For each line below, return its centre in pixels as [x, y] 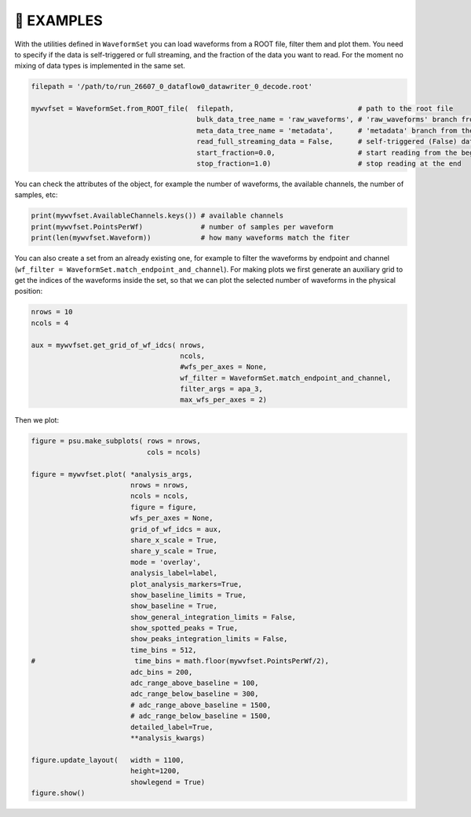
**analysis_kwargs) [168, 738]
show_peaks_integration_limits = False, [209, 639]
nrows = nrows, [159, 485]
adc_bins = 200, [161, 672]
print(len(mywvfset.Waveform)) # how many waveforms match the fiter [190, 238]
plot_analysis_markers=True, [186, 584]
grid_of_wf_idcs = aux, [176, 529]
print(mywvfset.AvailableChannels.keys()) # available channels [157, 216]
